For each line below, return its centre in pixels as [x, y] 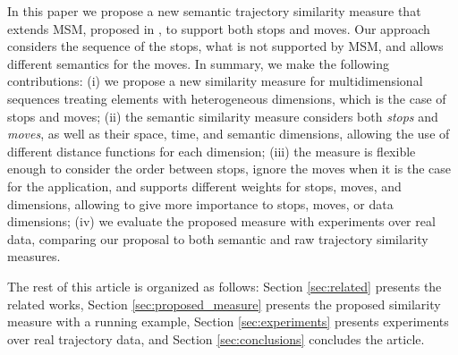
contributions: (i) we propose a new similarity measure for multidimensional [215, 81]
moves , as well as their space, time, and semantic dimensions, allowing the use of [229, 134]
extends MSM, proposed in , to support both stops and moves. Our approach [219, 28]
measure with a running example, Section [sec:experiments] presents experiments [228, 321]
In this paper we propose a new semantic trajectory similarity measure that [214, 11]
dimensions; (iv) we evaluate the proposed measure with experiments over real [221, 221]
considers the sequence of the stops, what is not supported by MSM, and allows [225, 46]
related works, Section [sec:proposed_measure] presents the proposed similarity [224, 304]
